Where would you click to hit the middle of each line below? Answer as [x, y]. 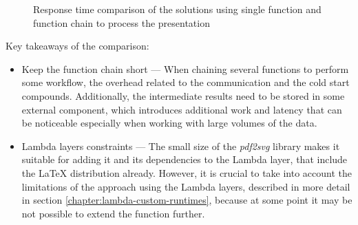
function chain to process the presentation [122, 22]
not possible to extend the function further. [113, 213]
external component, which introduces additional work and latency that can [182, 109]
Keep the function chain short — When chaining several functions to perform [185, 68]
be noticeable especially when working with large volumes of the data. [169, 123]
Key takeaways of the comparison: [77, 46]
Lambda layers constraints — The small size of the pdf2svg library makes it [181, 146]
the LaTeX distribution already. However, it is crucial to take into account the [187, 172]
